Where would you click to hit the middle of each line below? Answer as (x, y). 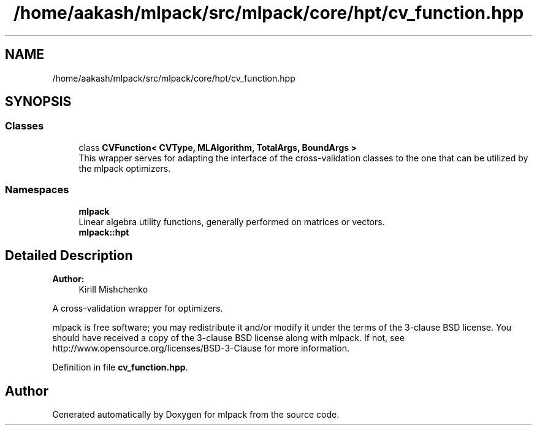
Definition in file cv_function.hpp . (120, 367)
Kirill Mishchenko (113, 290)
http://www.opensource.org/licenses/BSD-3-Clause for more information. (201, 348)
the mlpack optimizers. (125, 168)
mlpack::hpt (104, 232)
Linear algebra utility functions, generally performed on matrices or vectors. (232, 221)
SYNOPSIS (38, 102)
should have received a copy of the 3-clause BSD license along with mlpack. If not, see (228, 338)
